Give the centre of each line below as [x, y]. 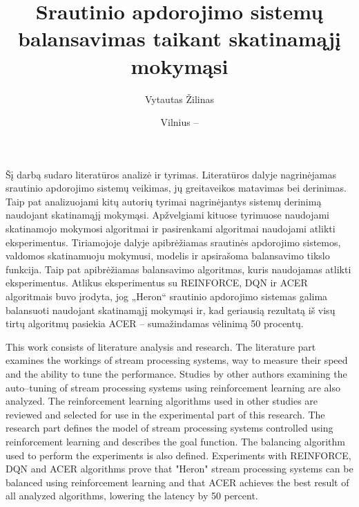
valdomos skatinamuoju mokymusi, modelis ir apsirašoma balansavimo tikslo [168, 256]
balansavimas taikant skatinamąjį [179, 38]
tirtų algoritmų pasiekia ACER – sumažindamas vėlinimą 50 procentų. [155, 323]
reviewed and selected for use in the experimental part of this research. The [165, 414]
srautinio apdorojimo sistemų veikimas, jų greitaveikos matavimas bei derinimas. [176, 188]
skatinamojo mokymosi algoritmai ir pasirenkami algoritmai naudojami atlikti [171, 229]
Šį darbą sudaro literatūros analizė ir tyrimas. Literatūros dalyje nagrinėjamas [171, 174]
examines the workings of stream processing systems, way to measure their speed [177, 360]
